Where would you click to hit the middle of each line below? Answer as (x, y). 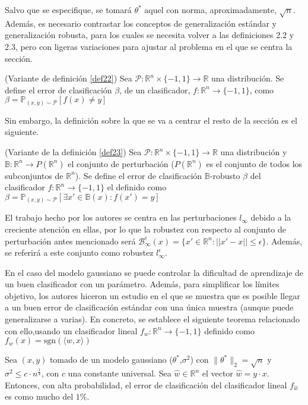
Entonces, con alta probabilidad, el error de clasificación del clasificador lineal (146, 384)
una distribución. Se (248, 78)
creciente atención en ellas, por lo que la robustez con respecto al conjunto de (146, 229)
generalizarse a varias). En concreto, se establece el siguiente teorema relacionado (152, 319)
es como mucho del (39, 396)
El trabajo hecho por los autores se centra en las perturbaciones (121, 217)
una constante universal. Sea (120, 373)
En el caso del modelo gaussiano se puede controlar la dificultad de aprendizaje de (154, 272)
